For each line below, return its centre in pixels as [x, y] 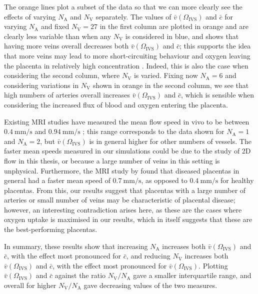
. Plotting [213, 265]
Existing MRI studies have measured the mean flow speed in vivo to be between [127, 121]
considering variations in [41, 85]
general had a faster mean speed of [57, 180]
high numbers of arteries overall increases [67, 95]
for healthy [237, 180]
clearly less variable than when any [58, 36]
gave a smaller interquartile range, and [192, 275]
